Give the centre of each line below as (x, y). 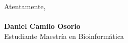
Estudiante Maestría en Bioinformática (64, 36)
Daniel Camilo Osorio (42, 26)
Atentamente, (25, 6)
